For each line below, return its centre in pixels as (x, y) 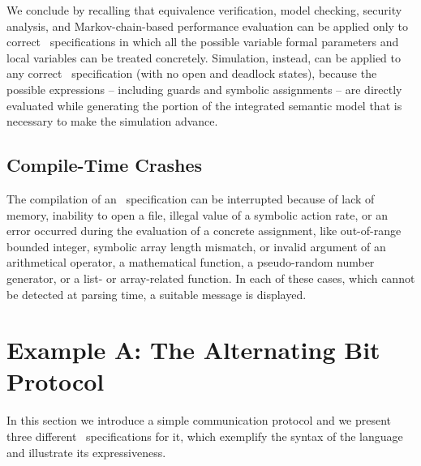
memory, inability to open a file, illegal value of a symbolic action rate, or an (197, 214)
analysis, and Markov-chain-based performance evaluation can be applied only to (208, 26)
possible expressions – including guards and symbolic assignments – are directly (204, 89)
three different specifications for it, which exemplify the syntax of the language (205, 436)
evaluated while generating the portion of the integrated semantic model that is (204, 105)
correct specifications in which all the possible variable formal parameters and (203, 42)
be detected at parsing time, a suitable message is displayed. (157, 294)
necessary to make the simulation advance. (112, 121)
